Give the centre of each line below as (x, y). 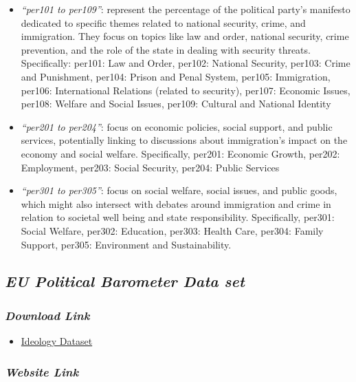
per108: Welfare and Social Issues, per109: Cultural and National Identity (176, 104)
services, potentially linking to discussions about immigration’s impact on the (184, 140)
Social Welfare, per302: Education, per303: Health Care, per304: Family (172, 230)
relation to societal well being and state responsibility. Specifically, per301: (178, 217)
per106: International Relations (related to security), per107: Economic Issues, (186, 90)
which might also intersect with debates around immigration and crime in (176, 203)
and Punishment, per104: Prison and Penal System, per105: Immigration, (176, 76)
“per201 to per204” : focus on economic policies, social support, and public (177, 126)
